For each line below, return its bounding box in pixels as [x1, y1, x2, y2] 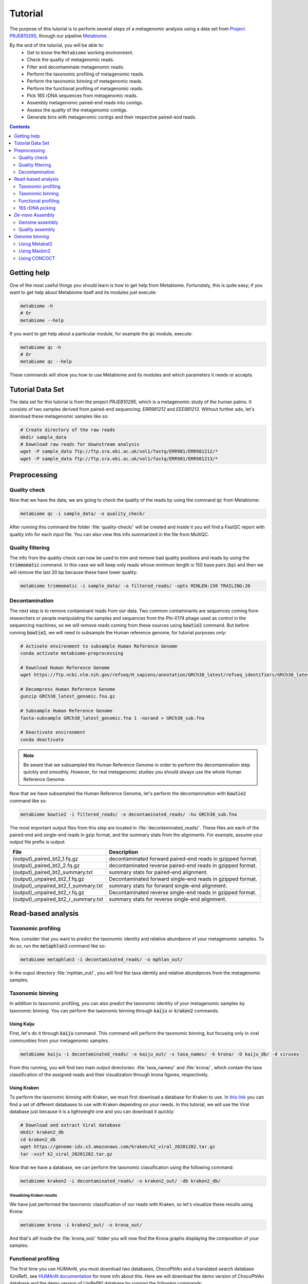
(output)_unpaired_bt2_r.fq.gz [12, 889, 85, 896]
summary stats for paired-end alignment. [108, 868, 208, 876]
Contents [9, 123, 30, 129]
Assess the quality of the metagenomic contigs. [27, 107, 128, 113]
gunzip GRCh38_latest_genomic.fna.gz [20, 693, 115, 700]
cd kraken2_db [20, 1137, 56, 1142]
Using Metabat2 [18, 240, 52, 247]
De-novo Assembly [14, 212, 55, 218]
